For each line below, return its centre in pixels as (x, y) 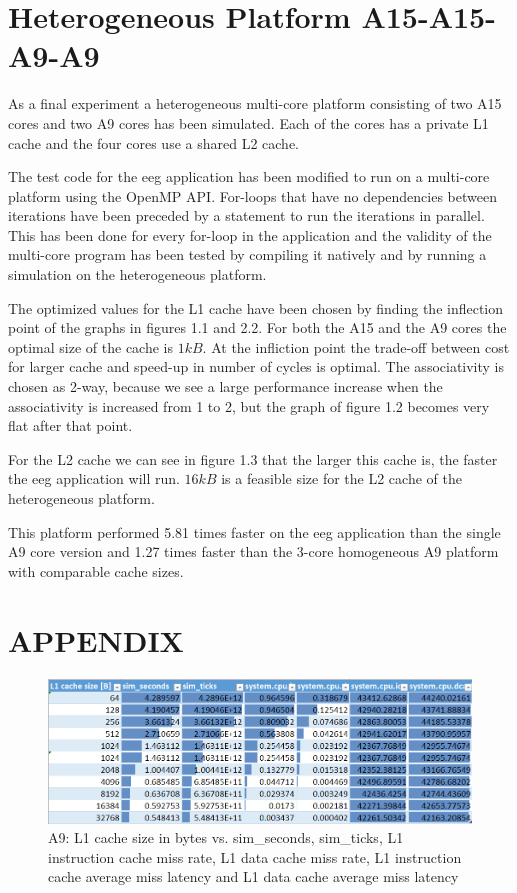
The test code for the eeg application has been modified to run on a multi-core (249, 176)
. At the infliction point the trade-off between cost (356, 346)
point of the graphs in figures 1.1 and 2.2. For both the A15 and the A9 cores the (257, 327)
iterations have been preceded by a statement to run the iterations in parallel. (246, 215)
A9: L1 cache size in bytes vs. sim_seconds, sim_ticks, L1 (226, 837)
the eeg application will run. (94, 478)
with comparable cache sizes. (96, 570)
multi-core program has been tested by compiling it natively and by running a (247, 254)
